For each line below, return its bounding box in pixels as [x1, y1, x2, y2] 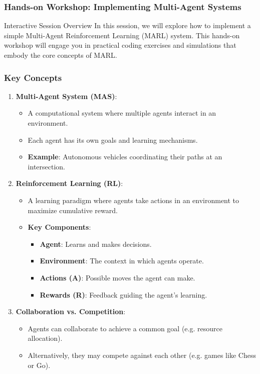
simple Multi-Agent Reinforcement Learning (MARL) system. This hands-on [4, 30, 240, 40]
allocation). [28, 333, 63, 343]
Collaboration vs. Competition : [16, 306, 126, 317]
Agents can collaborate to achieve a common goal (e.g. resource [28, 323, 222, 333]
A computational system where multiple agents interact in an [28, 108, 216, 118]
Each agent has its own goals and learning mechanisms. [28, 134, 198, 145]
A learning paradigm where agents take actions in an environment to [28, 195, 239, 205]
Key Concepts [4, 71, 62, 83]
